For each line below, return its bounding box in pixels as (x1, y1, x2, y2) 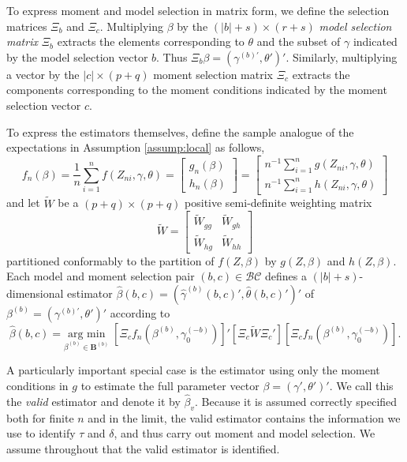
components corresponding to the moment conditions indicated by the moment (6, 81, 387, 98)
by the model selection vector (6, 48, 148, 65)
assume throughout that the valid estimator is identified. (6, 440, 280, 456)
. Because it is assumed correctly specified (195, 393, 398, 409)
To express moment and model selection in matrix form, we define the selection (6, 2, 390, 18)
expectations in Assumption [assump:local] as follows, (6, 139, 265, 156)
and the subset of (256, 33, 341, 50)
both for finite (6, 409, 74, 426)
